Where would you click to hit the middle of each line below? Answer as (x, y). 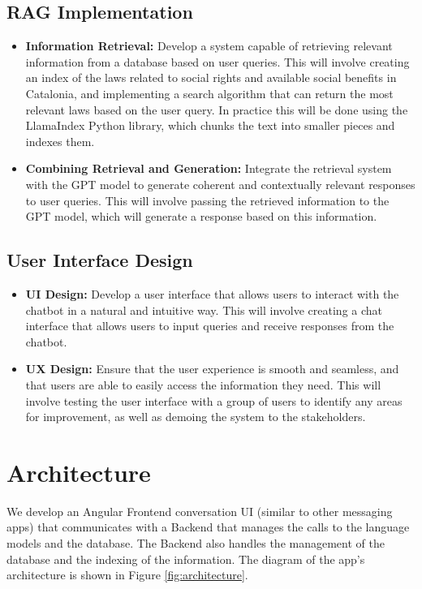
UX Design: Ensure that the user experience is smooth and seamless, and (212, 369)
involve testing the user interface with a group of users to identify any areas (214, 400)
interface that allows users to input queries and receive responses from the (210, 326)
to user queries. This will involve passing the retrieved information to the (207, 200)
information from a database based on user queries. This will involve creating (217, 61)
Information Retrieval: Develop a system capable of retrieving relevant (209, 46)
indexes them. (60, 141)
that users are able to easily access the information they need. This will (203, 384)
